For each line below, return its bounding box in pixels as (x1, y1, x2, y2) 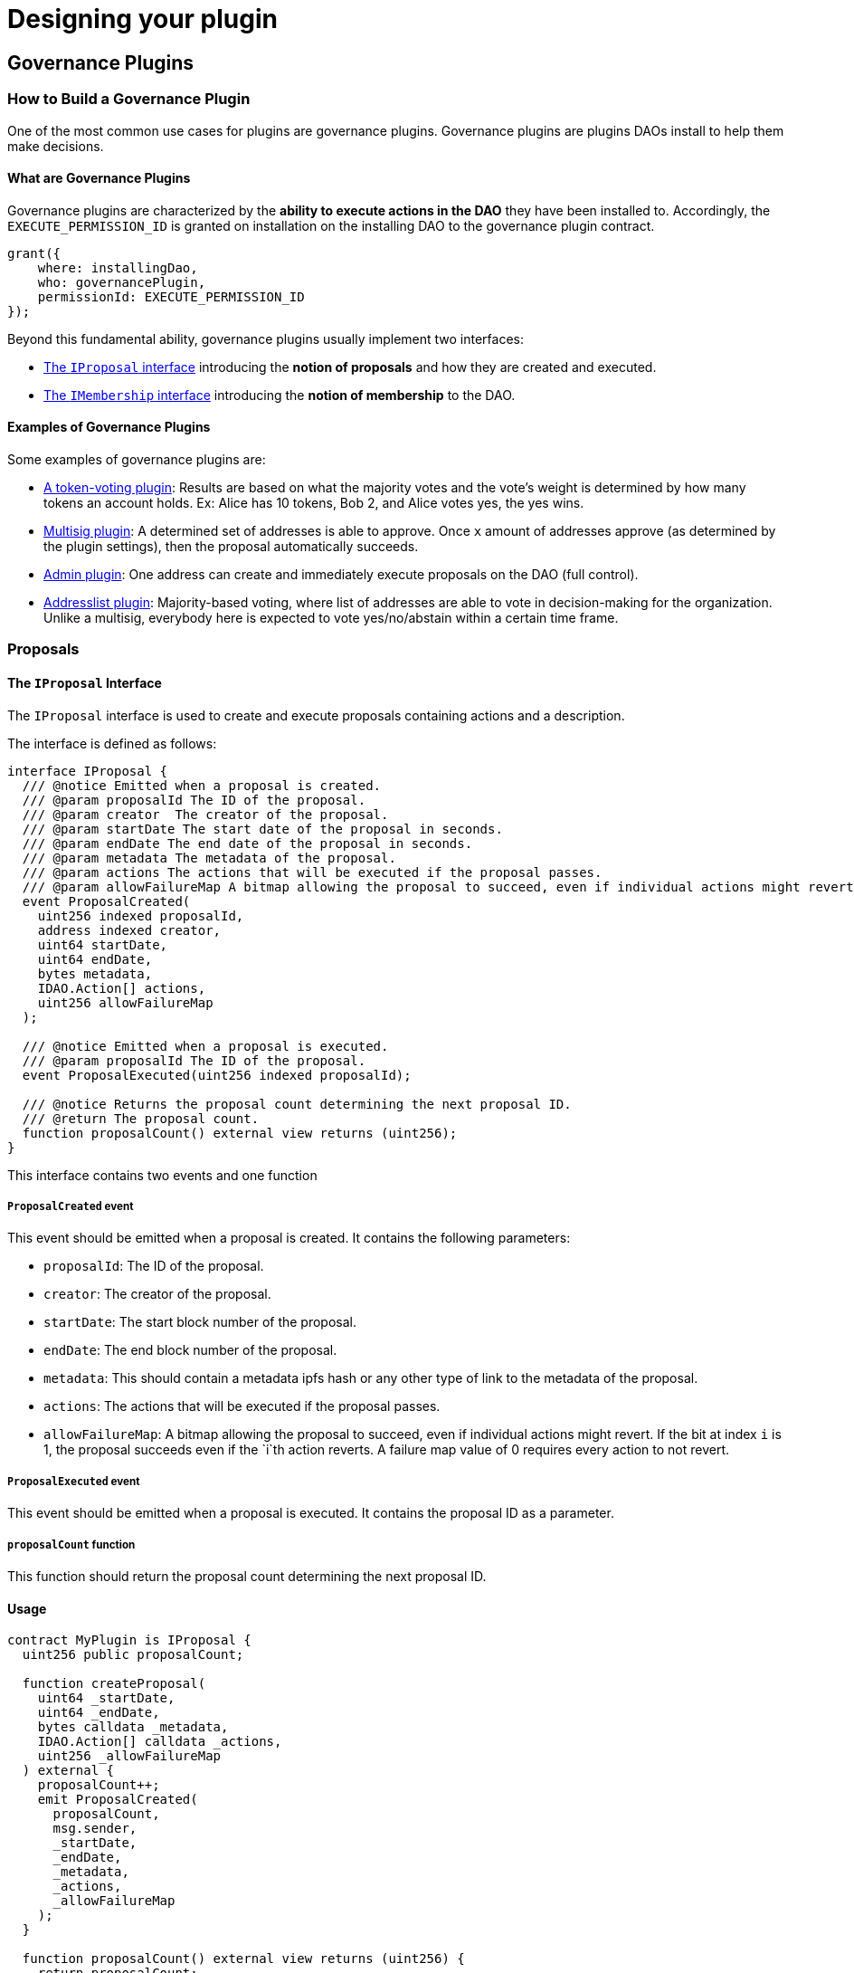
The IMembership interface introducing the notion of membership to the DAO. (43, 386, 516, 403)
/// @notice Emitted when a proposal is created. (22, 777, 382, 793)
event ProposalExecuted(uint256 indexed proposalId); (22, 1067, 412, 1082)
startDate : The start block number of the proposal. (43, 1314, 357, 1330)
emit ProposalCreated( (37, 1792, 198, 1807)
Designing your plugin (7, 4, 279, 34)
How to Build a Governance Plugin (7, 90, 251, 109)
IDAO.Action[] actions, (37, 980, 206, 996)
